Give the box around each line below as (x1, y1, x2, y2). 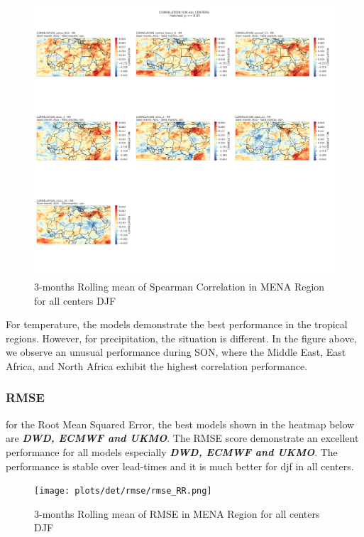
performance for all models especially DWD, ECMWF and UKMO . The (6, 444, 338, 459)
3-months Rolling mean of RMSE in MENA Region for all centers (34, 506, 320, 521)
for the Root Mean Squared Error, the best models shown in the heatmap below (6, 416, 355, 431)
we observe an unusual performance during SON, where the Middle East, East (6, 345, 346, 359)
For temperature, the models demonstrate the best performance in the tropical (6, 317, 348, 332)
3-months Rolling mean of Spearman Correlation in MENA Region (34, 278, 325, 293)
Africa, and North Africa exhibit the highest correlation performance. (6, 358, 308, 373)
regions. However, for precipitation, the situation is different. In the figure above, (6, 330, 357, 345)
